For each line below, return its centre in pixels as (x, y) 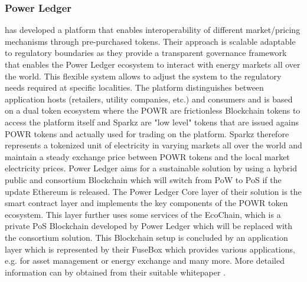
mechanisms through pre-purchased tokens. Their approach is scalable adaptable (150, 41)
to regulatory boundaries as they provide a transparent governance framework (146, 53)
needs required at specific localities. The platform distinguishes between (134, 87)
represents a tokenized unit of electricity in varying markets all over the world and (153, 145)
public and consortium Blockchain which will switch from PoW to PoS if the (143, 179)
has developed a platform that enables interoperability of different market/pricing (153, 30)
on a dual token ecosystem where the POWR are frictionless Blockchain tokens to (153, 110)
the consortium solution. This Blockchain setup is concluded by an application (146, 237)
